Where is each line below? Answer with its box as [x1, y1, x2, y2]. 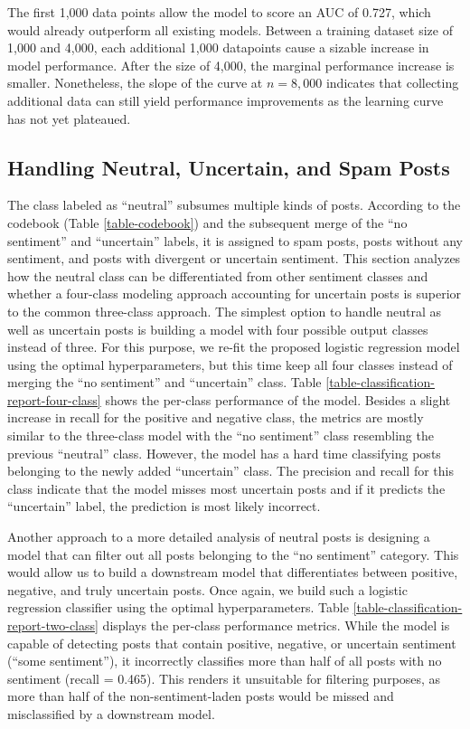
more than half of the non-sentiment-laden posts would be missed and [7, 686, 394, 705]
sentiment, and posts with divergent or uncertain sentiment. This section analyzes [7, 249, 461, 268]
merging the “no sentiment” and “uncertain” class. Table [7, 373, 322, 392]
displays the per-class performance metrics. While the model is [102, 616, 450, 635]
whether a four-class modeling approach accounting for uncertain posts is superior [7, 284, 462, 303]
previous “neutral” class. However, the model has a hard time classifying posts [7, 443, 441, 462]
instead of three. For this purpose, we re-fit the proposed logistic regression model [7, 337, 460, 356]
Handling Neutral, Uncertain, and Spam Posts [7, 153, 450, 181]
